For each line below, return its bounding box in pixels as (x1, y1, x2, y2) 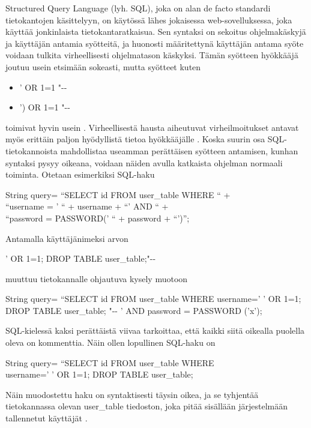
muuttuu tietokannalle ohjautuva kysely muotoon (5, 272, 188, 285)
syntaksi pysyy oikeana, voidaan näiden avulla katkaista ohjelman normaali (5, 156, 283, 169)
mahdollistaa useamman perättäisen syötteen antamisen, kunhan (60, 144, 298, 157)
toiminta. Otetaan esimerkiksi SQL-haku (5, 168, 155, 181)
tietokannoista (5, 144, 58, 157)
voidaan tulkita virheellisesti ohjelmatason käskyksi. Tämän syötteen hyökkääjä (5, 49, 298, 61)
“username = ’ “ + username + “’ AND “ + (5, 200, 169, 212)
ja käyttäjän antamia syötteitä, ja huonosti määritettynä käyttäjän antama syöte (5, 37, 304, 49)
